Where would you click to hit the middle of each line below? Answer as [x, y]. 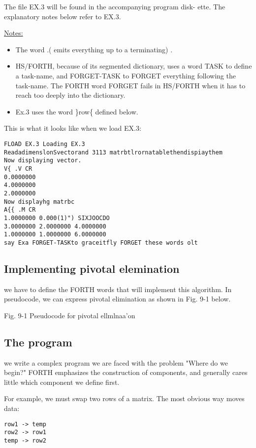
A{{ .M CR [20, 210]
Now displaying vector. [43, 161]
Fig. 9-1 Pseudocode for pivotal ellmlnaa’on [70, 315]
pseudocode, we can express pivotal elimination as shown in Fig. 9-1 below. [117, 299]
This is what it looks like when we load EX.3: [73, 128]
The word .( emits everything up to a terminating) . [94, 49]
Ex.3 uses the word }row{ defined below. [77, 111]
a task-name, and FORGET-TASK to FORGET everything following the [126, 75]
